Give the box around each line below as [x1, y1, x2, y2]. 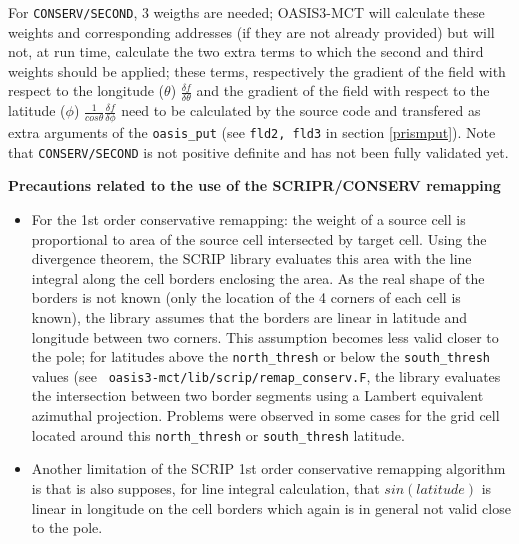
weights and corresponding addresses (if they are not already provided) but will [8, 21, 495, 42]
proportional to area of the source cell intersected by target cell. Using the [31, 228, 487, 249]
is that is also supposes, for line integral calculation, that [31, 477, 380, 498]
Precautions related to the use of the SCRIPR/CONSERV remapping [8, 175, 501, 196]
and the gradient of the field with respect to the [196, 80, 490, 101]
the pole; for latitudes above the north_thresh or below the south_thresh [31, 346, 490, 367]
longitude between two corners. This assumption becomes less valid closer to [31, 326, 499, 347]
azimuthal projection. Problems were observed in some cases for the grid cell [31, 405, 500, 426]
